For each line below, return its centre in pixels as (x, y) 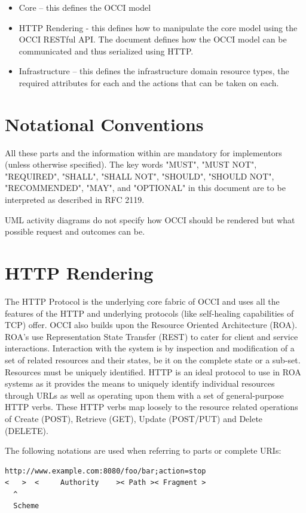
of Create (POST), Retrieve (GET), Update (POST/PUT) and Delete (134, 418)
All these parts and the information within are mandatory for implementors (143, 152)
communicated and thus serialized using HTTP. (106, 51)
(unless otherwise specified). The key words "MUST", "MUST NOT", (131, 164)
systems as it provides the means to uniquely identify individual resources (140, 383)
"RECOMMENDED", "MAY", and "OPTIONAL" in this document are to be (145, 188)
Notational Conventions (104, 124)
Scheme (26, 506)
